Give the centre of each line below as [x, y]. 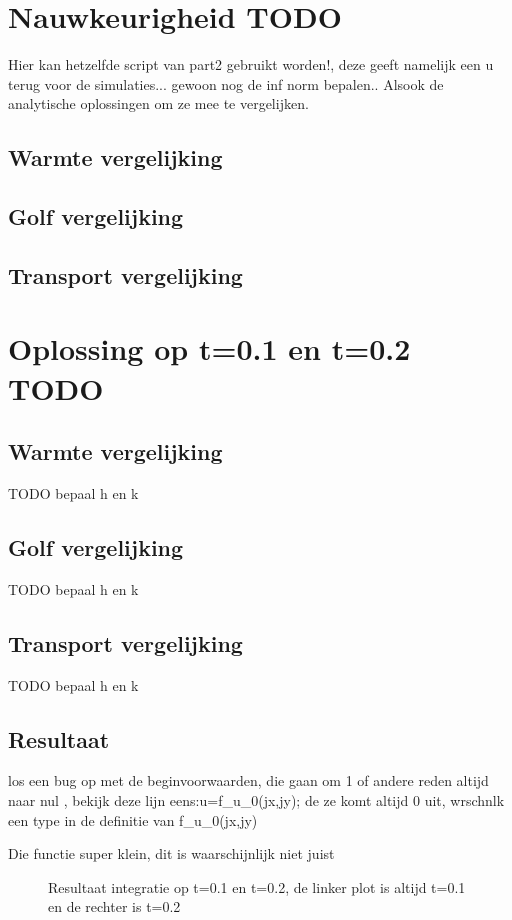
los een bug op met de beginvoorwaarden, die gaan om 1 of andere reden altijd [248, 780]
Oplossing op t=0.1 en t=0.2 [209, 348]
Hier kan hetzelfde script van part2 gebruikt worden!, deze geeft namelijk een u [251, 64]
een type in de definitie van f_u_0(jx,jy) [133, 819]
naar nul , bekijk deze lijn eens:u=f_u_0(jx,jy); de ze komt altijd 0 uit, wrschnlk [256, 800]
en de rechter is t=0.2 [114, 906]
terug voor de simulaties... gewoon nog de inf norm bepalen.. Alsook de [226, 83]
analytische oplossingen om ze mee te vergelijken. [158, 103]
